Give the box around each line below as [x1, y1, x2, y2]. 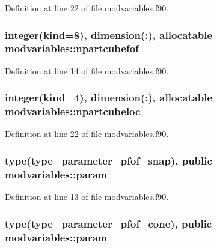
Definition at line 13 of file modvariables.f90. [5, 190, 169, 203]
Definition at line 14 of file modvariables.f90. [5, 64, 169, 77]
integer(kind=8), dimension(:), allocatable [5, 27, 213, 42]
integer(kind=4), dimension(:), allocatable [5, 90, 213, 105]
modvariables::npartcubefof [5, 41, 139, 56]
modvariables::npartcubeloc [5, 104, 141, 119]
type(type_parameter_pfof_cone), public [5, 216, 212, 231]
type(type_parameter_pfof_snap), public [5, 153, 212, 168]
